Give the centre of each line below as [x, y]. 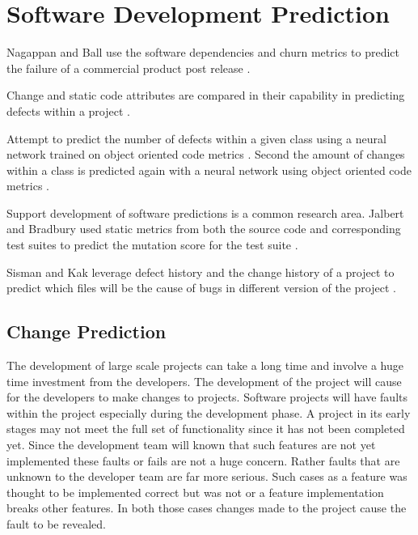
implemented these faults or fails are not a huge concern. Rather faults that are [203, 460]
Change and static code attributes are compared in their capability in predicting [206, 95]
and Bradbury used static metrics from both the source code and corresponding [204, 229]
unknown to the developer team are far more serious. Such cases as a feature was [207, 476]
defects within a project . [68, 110]
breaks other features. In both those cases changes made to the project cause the [207, 508]
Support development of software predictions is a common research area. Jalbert [205, 212]
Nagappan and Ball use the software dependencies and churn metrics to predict [203, 52]
